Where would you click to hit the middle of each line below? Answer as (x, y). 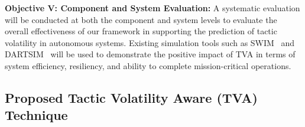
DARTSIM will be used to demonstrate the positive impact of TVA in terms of (150, 54)
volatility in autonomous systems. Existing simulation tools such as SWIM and (150, 42)
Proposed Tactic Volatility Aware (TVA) (131, 97)
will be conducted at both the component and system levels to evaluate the (141, 19)
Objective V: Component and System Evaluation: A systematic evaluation (152, 8)
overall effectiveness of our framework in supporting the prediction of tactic (141, 31)
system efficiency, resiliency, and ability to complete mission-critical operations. (148, 65)
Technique (36, 115)
